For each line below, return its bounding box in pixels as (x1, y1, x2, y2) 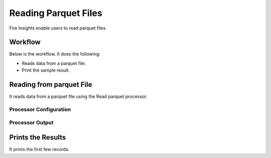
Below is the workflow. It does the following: (9, 51, 100, 57)
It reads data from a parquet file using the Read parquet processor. (9, 93, 148, 99)
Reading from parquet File (9, 80, 92, 89)
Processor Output (9, 119, 54, 126)
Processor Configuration (9, 105, 71, 112)
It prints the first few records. (9, 146, 70, 152)
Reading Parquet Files (9, 7, 102, 18)
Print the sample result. (22, 67, 70, 73)
